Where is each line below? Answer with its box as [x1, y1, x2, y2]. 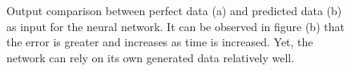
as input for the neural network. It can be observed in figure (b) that [6, 18, 345, 34]
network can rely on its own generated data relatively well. [6, 49, 295, 65]
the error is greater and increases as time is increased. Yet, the [6, 34, 313, 50]
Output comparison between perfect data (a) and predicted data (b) [6, 2, 342, 18]
